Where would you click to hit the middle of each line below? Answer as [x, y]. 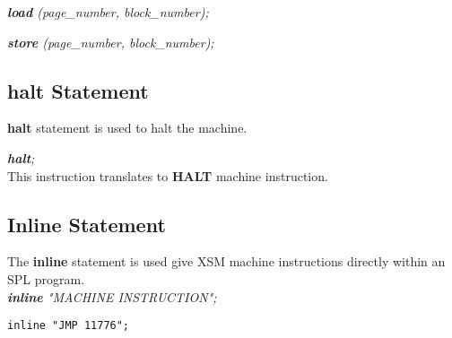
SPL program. [46, 278]
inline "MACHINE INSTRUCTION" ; [112, 296]
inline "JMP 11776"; [69, 326]
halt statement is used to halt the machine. [127, 128]
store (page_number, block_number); [111, 42]
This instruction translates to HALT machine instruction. [168, 175]
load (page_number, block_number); [108, 12]
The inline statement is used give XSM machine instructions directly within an [226, 261]
